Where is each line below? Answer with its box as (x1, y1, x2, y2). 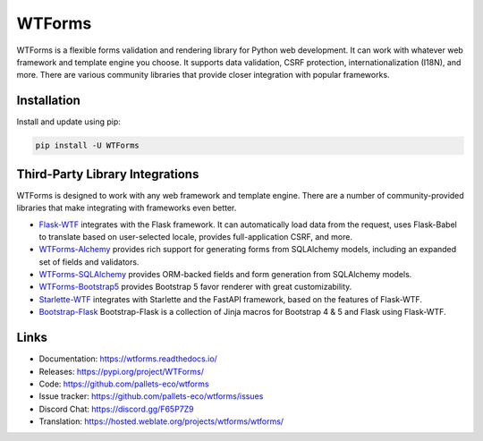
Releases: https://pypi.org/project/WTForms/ (38, 366, 205, 377)
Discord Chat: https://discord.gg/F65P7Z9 (38, 403, 194, 414)
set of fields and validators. (38, 256, 140, 267)
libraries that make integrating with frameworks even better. (16, 202, 237, 214)
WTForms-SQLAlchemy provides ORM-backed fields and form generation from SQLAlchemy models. (38, 269, 412, 280)
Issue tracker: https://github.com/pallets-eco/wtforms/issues (38, 391, 264, 402)
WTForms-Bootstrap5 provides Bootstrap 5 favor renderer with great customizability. (38, 282, 352, 293)
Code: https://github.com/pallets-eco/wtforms (38, 378, 209, 389)
